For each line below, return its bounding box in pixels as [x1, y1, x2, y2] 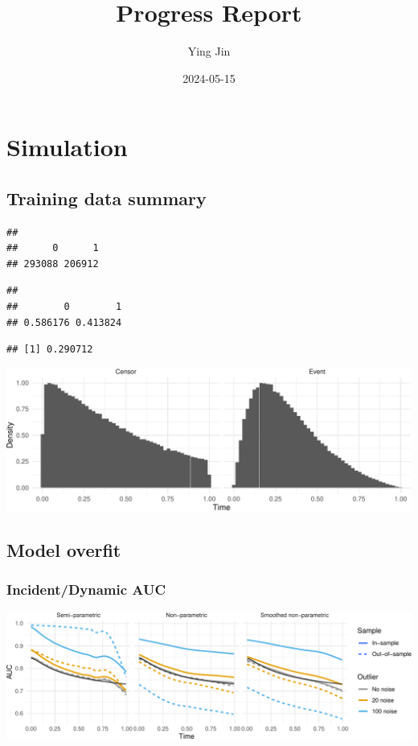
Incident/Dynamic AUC [6, 579, 166, 600]
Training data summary [6, 185, 207, 210]
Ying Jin [187, 43, 231, 60]
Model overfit [6, 538, 121, 563]
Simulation [6, 130, 128, 163]
